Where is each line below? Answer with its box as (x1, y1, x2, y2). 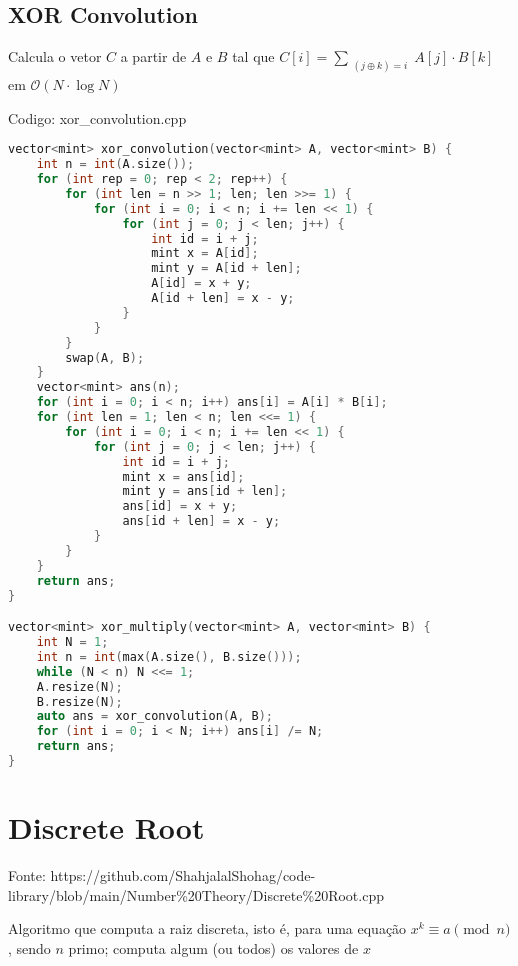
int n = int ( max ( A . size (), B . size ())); (36, 649, 302, 664)
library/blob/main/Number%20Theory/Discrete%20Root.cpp (8, 884, 384, 905)
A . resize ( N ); (36, 679, 123, 694)
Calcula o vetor (8, 46, 102, 67)
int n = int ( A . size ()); (36, 157, 195, 172)
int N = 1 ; (36, 635, 109, 650)
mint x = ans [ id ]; (122, 469, 245, 484)
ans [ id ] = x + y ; (122, 499, 238, 514)
